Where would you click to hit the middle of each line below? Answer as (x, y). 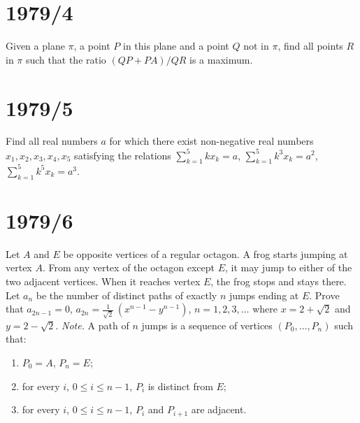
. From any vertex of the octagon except (128, 267)
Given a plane (35, 46)
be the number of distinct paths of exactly (127, 295)
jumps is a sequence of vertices (207, 325)
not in (256, 46)
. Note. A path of (92, 325)
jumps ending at (264, 295)
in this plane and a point (176, 46)
